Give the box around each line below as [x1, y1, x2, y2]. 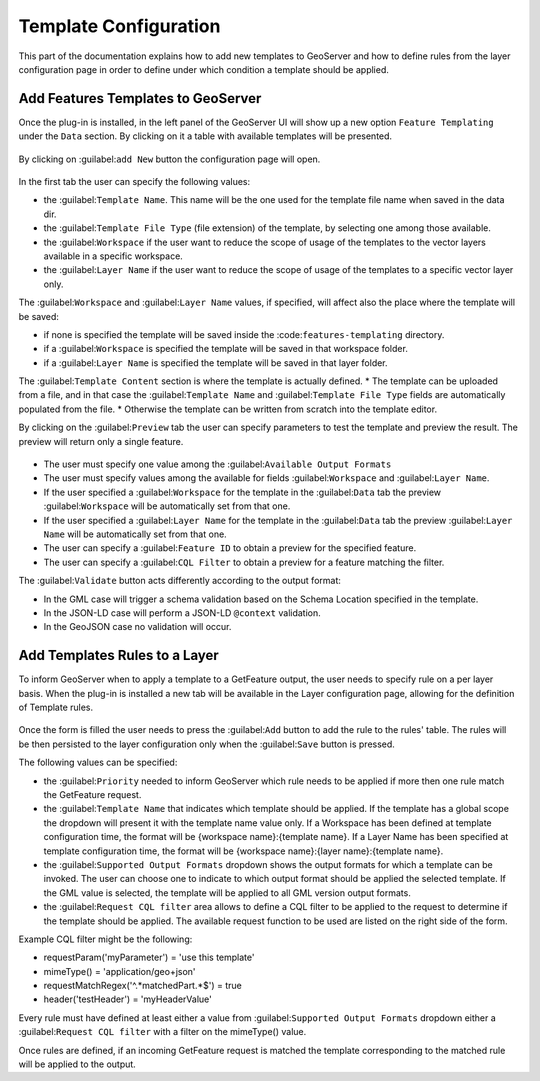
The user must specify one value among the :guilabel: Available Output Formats [43, 458, 392, 470]
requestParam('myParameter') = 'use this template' [43, 951, 255, 964]
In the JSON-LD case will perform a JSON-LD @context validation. [43, 606, 322, 619]
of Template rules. [18, 701, 94, 714]
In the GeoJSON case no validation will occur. [43, 621, 232, 633]
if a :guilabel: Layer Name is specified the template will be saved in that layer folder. [43, 356, 389, 369]
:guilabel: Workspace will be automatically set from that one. [43, 500, 291, 512]
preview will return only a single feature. [18, 435, 184, 447]
